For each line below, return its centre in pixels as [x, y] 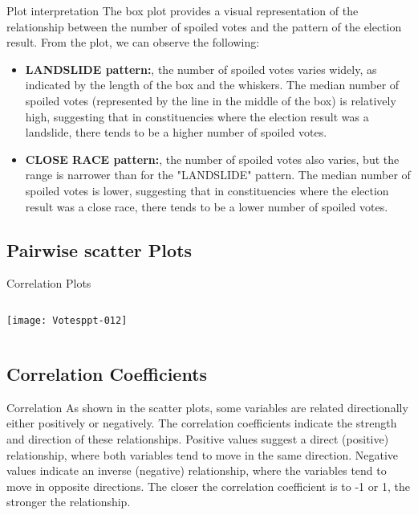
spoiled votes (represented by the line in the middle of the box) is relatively [211, 100]
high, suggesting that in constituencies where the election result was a [197, 116]
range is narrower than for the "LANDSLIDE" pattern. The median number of [218, 175]
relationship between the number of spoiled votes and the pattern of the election [204, 26]
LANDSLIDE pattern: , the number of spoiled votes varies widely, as [201, 69]
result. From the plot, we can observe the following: [133, 42]
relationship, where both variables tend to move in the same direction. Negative [203, 454]
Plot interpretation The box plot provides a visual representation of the [183, 10]
